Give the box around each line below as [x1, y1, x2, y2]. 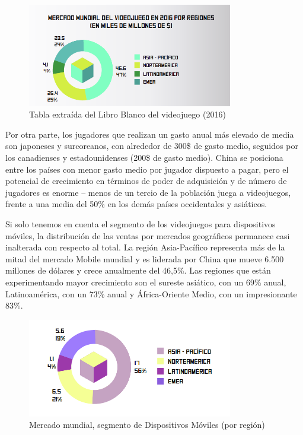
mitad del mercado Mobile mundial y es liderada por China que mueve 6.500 [5, 252, 284, 265]
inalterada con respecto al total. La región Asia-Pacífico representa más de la [5, 241, 285, 253]
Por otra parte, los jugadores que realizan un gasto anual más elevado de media [5, 128, 294, 140]
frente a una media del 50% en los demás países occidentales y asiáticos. [5, 198, 267, 210]
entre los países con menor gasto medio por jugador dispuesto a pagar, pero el [5, 163, 289, 175]
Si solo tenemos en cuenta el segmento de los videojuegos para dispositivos [5, 217, 276, 230]
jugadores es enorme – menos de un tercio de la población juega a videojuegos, [5, 186, 291, 198]
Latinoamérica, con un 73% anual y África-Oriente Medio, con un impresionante [5, 287, 297, 300]
